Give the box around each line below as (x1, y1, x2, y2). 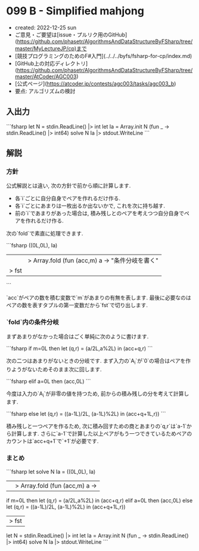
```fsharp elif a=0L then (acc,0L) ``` (6, 378, 91, 385)
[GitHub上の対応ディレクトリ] (14, 60, 88, 67)
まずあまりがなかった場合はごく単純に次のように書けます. (6, 333, 149, 340)
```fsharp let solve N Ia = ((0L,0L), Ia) (6, 468, 96, 475)
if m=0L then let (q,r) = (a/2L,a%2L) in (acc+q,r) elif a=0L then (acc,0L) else (6, 497, 193, 504)
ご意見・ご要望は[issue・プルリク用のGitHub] (14, 31, 128, 38)
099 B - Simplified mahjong (6, 4, 145, 18)
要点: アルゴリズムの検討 (14, 87, 76, 94)
